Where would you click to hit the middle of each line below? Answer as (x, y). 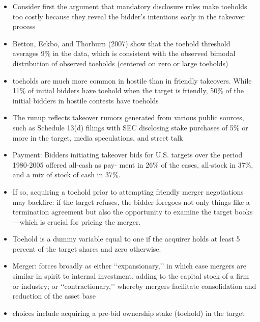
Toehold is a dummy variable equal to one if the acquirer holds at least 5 (126, 239)
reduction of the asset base (54, 296)
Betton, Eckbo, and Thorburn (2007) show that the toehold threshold (121, 43)
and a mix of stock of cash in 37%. (66, 175)
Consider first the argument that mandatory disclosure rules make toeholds (130, 6)
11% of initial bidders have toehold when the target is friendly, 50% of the (128, 90)
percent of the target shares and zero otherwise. (87, 248)
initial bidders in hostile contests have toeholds (85, 100)
